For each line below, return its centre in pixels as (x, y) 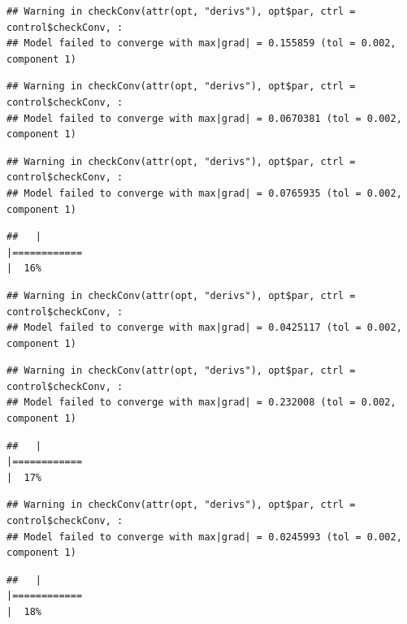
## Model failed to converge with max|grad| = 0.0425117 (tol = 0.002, (204, 328)
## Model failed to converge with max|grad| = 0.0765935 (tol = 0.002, (204, 193)
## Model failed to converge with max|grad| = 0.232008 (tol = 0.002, (201, 403)
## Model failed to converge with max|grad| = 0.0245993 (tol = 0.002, (204, 537)
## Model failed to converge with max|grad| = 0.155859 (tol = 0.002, (201, 43)
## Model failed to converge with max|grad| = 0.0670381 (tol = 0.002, (204, 118)
